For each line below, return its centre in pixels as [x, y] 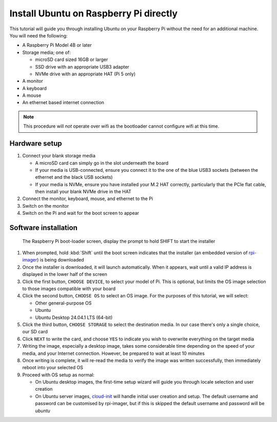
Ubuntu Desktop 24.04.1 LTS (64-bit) [74, 317]
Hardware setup [36, 144]
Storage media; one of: [47, 52]
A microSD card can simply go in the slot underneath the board [102, 163]
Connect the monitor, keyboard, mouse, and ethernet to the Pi [88, 199]
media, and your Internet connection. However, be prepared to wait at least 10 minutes [114, 353]
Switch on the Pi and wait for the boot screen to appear [81, 213]
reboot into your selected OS [53, 368]
